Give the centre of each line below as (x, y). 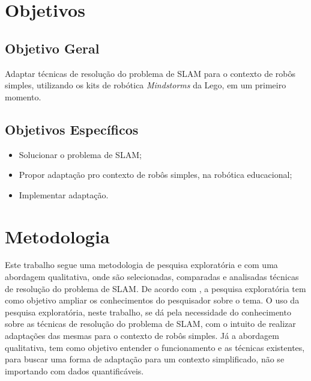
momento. (23, 96)
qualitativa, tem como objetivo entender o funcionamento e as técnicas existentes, (155, 347)
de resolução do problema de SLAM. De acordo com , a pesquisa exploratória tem (155, 288)
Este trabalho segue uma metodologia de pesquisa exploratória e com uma (141, 265)
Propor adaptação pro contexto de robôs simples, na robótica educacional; (155, 175)
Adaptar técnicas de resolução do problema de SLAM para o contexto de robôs (150, 73)
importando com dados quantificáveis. (74, 370)
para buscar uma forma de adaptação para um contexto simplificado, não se (145, 359)
